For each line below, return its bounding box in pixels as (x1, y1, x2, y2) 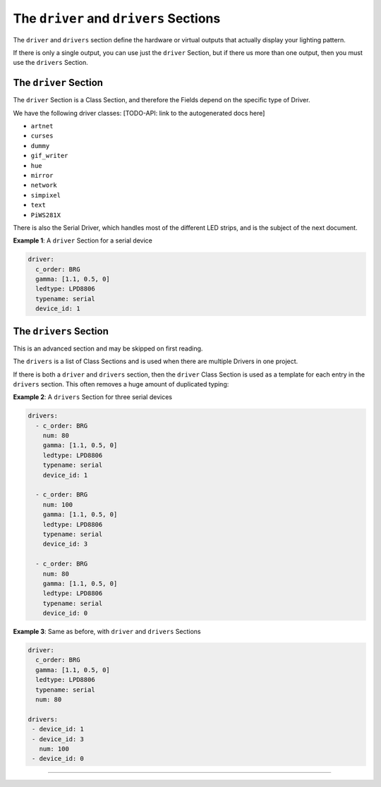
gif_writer (30, 152, 68, 160)
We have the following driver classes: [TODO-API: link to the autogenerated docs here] (13, 109, 265, 117)
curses (30, 132, 54, 140)
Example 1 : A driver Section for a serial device (13, 236, 153, 245)
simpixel (30, 191, 61, 199)
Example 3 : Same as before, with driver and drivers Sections (13, 628, 201, 636)
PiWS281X (30, 211, 61, 219)
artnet (30, 122, 54, 130)
